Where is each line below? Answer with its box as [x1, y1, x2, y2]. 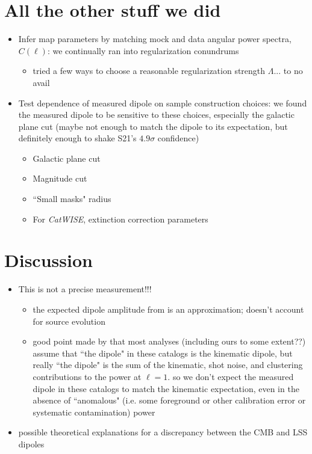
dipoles [18, 437, 45, 450]
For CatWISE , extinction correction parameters [33, 212, 208, 225]
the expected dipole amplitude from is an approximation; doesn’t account [33, 302, 304, 315]
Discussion [4, 248, 93, 272]
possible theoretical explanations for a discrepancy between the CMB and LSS [18, 426, 308, 438]
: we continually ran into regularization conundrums [47, 44, 239, 57]
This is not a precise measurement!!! [18, 283, 152, 295]
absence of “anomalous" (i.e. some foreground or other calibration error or [33, 394, 306, 406]
